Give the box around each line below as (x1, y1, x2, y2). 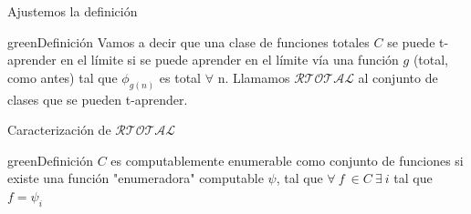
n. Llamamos (217, 67, 290, 87)
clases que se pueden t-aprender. (7, 89, 188, 108)
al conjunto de (358, 67, 438, 87)
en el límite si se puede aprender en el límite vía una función (60, 50, 399, 69)
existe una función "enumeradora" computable (7, 168, 264, 188)
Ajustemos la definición (7, 2, 138, 20)
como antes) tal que (7, 67, 118, 87)
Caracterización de (7, 120, 111, 139)
